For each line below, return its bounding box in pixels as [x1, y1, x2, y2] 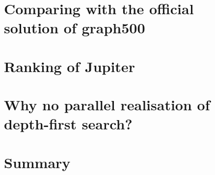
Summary [4, 152, 71, 172]
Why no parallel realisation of [4, 95, 210, 115]
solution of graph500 [4, 18, 145, 38]
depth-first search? [4, 114, 133, 134]
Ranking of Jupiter [4, 56, 135, 76]
